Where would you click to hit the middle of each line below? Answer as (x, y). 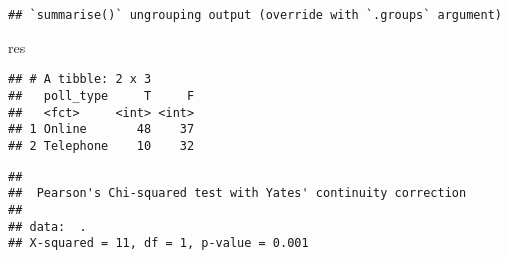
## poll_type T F (101, 95)
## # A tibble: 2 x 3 (80, 79)
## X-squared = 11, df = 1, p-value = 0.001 (158, 243)
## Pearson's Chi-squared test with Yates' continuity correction (237, 193)
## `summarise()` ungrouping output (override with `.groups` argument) (255, 15)
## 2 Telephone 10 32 (101, 145)
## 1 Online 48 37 (101, 129)
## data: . (47, 226)
